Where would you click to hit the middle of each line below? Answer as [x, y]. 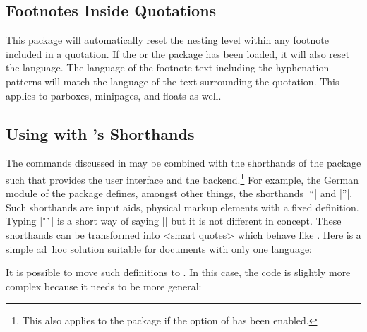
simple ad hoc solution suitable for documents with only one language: [159, 248]
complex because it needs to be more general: [104, 286]
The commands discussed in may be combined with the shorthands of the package [183, 163]
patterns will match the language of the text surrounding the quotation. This [173, 81]
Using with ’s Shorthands [100, 133]
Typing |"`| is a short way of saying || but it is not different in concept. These [174, 221]
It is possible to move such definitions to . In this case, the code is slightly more [178, 272]
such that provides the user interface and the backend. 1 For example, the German [182, 178]
